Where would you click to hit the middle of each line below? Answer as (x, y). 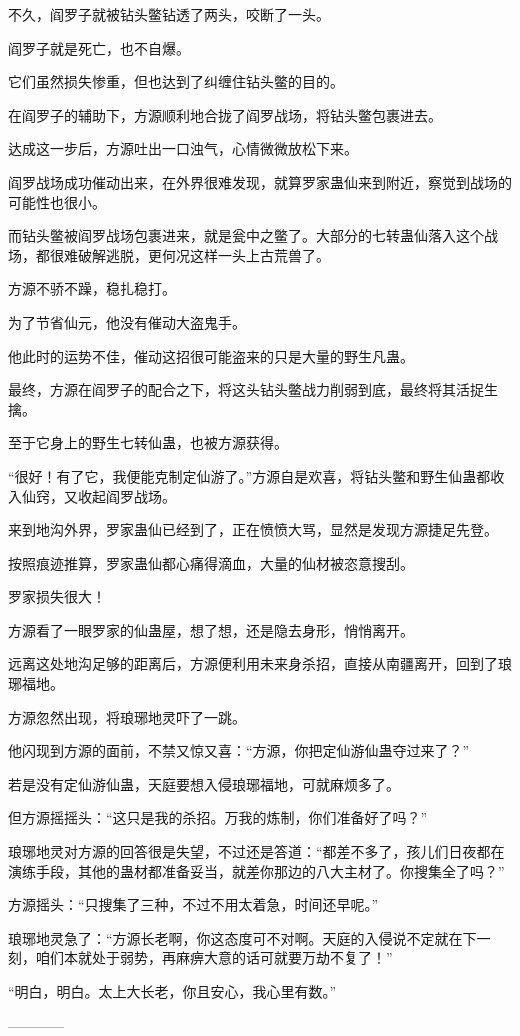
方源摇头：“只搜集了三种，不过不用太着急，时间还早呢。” (193, 904)
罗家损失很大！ (57, 596)
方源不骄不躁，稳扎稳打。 (92, 288)
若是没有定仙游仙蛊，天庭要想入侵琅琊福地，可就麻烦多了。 (204, 783)
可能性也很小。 (57, 201)
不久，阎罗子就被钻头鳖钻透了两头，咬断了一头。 (169, 14)
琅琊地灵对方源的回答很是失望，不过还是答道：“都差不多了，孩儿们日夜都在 (256, 851)
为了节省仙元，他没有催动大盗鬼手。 (127, 321)
